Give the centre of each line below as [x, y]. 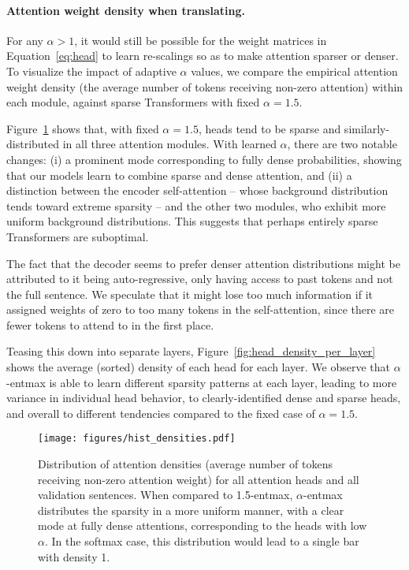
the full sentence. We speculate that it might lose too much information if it [190, 294]
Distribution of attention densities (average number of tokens [185, 464]
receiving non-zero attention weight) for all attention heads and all [199, 479]
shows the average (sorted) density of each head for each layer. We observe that [199, 367]
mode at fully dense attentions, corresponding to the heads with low [203, 525]
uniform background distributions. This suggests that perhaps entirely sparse [192, 221]
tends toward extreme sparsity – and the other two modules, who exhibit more [196, 205]
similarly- [367, 128]
